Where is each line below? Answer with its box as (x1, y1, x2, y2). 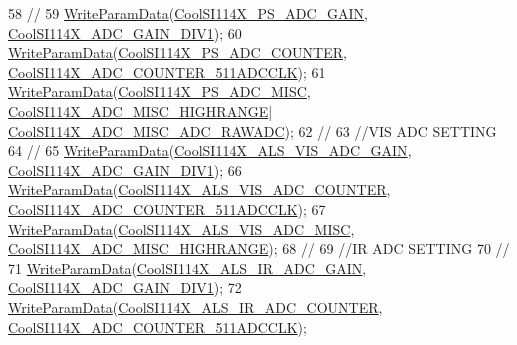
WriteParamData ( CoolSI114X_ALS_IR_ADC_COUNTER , (8, 296, 383, 317)
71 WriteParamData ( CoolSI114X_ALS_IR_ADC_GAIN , (8, 257, 367, 278)
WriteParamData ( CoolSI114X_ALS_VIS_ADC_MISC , (8, 218, 355, 239)
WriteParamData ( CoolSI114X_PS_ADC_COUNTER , (8, 42, 347, 63)
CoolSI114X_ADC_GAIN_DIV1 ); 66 (8, 159, 242, 180)
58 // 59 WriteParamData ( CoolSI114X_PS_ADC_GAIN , (8, 3, 368, 23)
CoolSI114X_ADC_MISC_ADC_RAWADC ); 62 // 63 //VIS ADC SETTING (8, 120, 497, 141)
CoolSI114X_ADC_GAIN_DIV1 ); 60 (8, 22, 242, 43)
